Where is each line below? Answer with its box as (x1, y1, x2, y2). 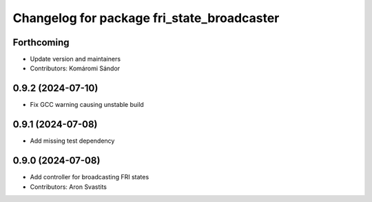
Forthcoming (12, 37, 70, 48)
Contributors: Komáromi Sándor (30, 64, 121, 72)
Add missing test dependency (30, 137, 115, 145)
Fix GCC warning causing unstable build (30, 101, 144, 109)
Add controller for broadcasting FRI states (30, 173, 149, 181)
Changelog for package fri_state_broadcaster (12, 10, 280, 26)
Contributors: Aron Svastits (30, 183, 107, 191)
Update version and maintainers (30, 55, 121, 63)
